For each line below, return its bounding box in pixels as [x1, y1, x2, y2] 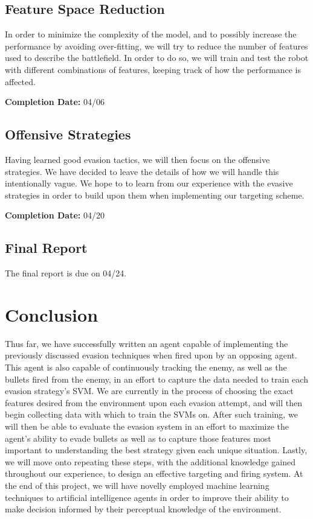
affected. [5, 75, 36, 88]
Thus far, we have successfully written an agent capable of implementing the [5, 337, 288, 349]
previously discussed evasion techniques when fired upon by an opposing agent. [5, 349, 297, 361]
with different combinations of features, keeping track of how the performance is [5, 63, 302, 75]
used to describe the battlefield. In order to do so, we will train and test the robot [5, 51, 309, 64]
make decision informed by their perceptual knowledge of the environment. [5, 503, 282, 515]
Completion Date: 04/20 [5, 209, 105, 221]
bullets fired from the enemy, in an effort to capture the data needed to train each [5, 372, 308, 385]
